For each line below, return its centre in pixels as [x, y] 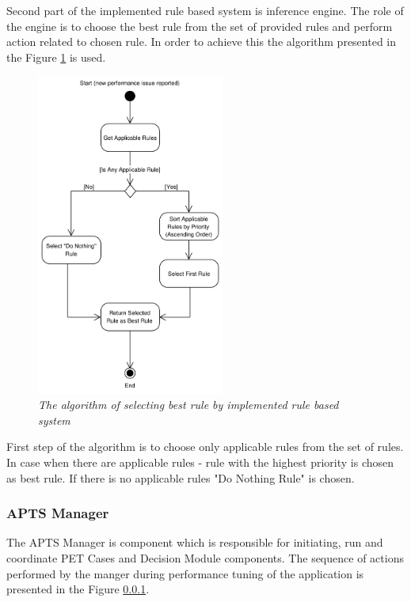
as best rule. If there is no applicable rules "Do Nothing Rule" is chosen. [181, 477]
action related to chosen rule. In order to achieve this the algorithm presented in [202, 42]
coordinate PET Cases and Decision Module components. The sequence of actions [205, 558]
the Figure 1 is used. [56, 57]
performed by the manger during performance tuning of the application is [185, 573]
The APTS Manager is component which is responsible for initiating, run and [195, 542]
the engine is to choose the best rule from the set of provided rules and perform [200, 26]
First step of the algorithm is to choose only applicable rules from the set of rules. [205, 447]
